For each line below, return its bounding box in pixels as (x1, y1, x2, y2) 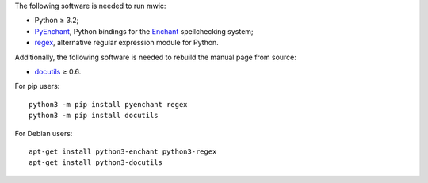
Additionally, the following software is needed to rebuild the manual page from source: (14, 52, 297, 62)
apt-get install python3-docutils (29, 158, 162, 167)
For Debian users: (14, 128, 73, 138)
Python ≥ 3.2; (34, 16, 79, 25)
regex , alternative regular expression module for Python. (34, 38, 220, 48)
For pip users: (14, 82, 60, 91)
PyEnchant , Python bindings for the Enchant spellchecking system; (34, 26, 254, 36)
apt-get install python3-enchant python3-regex (29, 147, 217, 156)
